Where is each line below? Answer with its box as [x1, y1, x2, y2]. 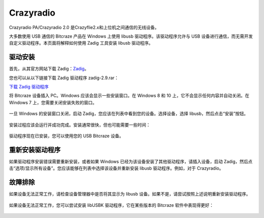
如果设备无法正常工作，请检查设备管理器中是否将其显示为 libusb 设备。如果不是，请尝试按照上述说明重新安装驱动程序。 [9, 191, 251, 197]
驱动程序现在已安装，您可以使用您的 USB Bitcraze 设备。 [9, 132, 124, 139]
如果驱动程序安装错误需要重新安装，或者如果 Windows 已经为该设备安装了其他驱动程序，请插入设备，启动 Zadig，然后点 [9, 158, 253, 164]
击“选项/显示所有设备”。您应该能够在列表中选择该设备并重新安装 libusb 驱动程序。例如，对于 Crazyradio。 [9, 165, 224, 171]
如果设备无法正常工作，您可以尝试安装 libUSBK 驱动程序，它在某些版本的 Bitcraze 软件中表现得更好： [9, 202, 214, 208]
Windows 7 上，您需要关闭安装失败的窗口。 [9, 99, 97, 105]
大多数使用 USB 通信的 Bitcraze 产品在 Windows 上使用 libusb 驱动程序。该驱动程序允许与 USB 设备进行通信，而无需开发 [9, 33, 253, 39]
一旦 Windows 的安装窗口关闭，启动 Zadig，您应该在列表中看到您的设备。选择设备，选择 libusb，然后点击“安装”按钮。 [9, 110, 248, 117]
